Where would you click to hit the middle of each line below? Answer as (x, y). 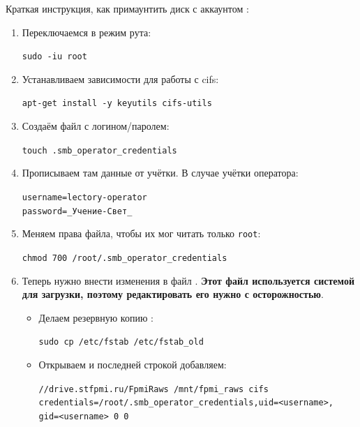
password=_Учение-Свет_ (77, 211)
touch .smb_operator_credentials (99, 150)
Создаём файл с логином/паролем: (96, 126)
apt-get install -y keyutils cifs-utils (117, 104)
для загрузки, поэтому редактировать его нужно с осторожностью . (173, 294)
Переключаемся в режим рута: (87, 32)
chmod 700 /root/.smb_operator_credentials (125, 258)
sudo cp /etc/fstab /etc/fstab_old (121, 342)
